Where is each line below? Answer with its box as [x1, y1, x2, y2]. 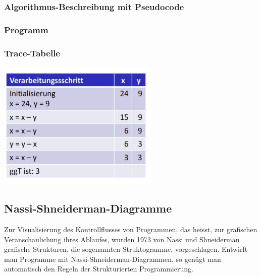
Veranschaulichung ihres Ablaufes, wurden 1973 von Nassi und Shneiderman [4, 234, 240, 244]
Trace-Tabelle [4, 46, 60, 59]
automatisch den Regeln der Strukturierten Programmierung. [4, 263, 193, 274]
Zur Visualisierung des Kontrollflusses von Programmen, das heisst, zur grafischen [4, 224, 257, 234]
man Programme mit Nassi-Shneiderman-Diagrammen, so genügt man [4, 253, 221, 264]
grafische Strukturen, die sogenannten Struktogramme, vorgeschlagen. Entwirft [4, 244, 248, 254]
